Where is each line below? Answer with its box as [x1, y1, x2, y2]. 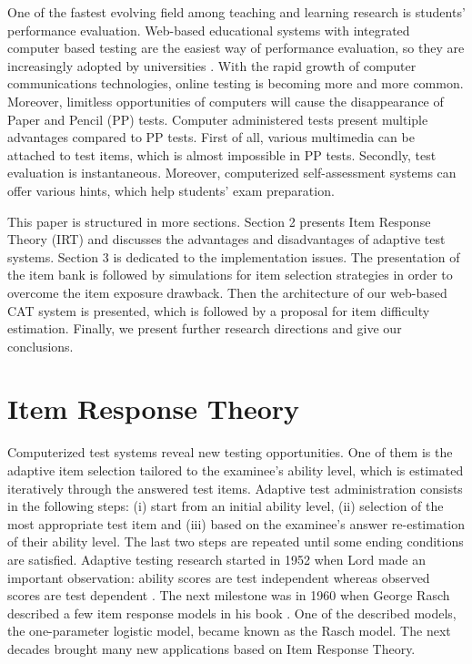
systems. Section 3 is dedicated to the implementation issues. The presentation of [7, 247, 460, 266]
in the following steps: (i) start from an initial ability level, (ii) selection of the [7, 496, 444, 516]
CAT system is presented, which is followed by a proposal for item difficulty [7, 301, 430, 320]
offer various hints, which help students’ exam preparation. [7, 180, 335, 199]
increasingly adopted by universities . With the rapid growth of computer [7, 56, 417, 75]
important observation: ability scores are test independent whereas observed [7, 567, 430, 587]
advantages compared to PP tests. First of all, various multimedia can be [7, 128, 415, 147]
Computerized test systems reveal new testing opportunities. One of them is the [7, 443, 453, 462]
